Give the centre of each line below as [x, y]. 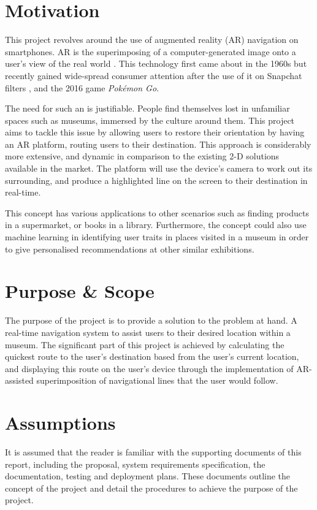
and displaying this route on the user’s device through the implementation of [149, 368]
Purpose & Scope [80, 291]
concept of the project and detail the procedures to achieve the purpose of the [151, 488]
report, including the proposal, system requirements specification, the [135, 464]
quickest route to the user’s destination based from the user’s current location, [152, 356]
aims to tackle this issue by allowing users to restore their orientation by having [155, 132]
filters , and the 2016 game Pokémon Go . [82, 87]
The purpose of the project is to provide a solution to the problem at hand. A [151, 320]
